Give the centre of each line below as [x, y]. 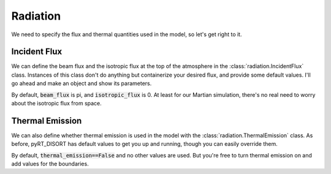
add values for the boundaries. [50, 164]
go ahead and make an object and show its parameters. [82, 83]
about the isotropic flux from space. [57, 104]
